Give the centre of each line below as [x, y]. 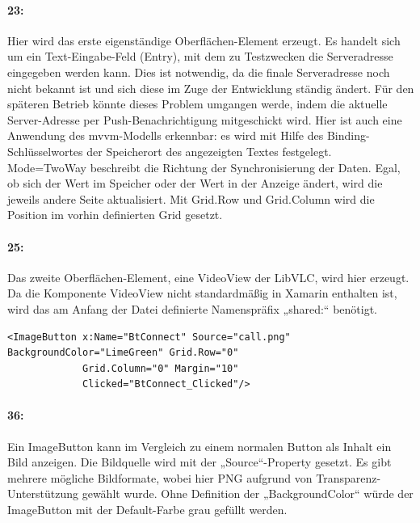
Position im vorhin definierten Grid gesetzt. [115, 215]
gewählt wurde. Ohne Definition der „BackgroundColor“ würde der [248, 493]
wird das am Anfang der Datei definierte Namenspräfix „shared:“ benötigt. [192, 308]
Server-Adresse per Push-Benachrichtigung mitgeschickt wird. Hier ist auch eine [205, 119]
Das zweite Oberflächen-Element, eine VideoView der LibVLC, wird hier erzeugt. [208, 277]
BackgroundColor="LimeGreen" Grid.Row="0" [123, 353]
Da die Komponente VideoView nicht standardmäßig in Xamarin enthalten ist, [202, 293]
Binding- [348, 135]
